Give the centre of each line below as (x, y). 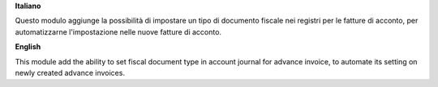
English (28, 47)
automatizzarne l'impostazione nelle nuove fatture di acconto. (118, 31)
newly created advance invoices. (70, 72)
